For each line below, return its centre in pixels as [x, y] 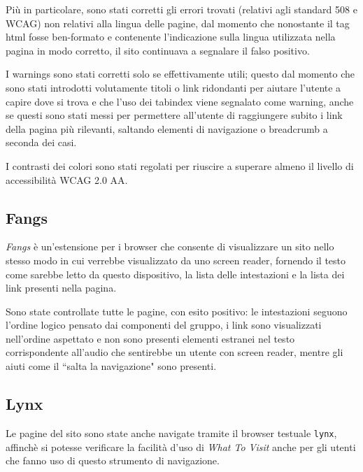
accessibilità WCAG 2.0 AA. [67, 179]
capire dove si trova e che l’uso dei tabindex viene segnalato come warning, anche [180, 101]
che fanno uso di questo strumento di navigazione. [113, 460]
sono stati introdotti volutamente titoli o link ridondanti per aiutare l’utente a [173, 87]
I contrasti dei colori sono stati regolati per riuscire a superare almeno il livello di [180, 165]
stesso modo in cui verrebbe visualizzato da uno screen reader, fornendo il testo [176, 260]
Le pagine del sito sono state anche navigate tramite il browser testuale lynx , [171, 432]
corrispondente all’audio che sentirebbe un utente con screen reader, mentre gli [175, 352]
